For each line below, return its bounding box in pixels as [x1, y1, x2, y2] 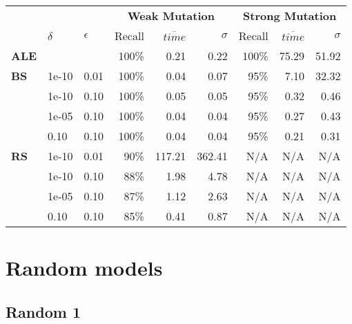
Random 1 [6, 301, 81, 322]
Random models [6, 254, 163, 282]
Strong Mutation [243, 8, 337, 23]
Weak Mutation [127, 8, 215, 23]
